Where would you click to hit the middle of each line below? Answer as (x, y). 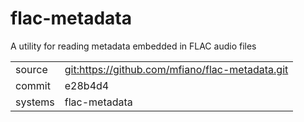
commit (33, 85)
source (31, 69)
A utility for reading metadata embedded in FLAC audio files (133, 46)
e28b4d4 (87, 85)
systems (35, 102)
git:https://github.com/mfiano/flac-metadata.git (176, 69)
